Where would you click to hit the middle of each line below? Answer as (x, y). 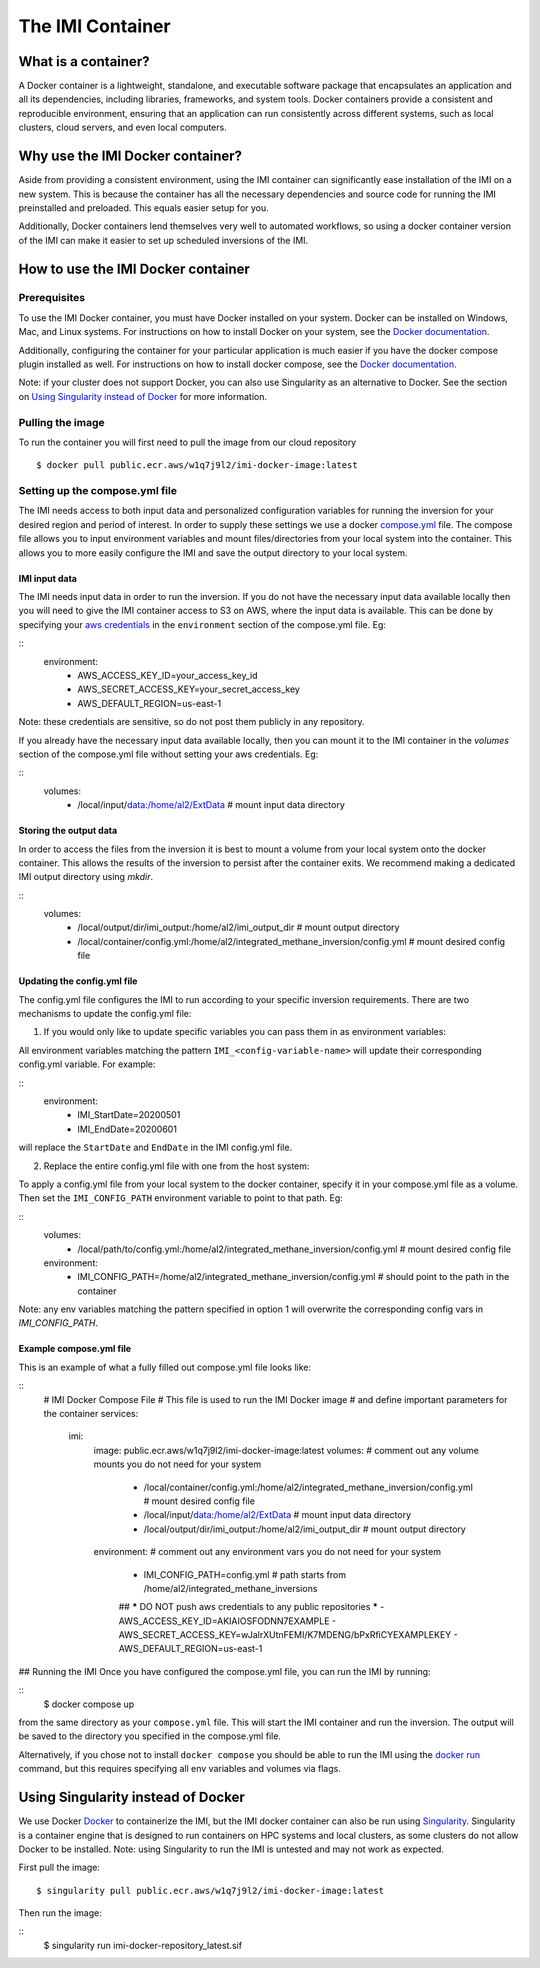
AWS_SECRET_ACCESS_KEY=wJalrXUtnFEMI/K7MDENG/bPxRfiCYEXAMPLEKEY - (288, 1635)
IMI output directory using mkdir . (86, 877)
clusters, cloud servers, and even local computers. (122, 127)
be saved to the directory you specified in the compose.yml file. (150, 1736)
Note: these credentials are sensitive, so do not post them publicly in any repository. (191, 722)
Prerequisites (51, 298)
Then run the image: (60, 1913)
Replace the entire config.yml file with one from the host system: (176, 1166)
